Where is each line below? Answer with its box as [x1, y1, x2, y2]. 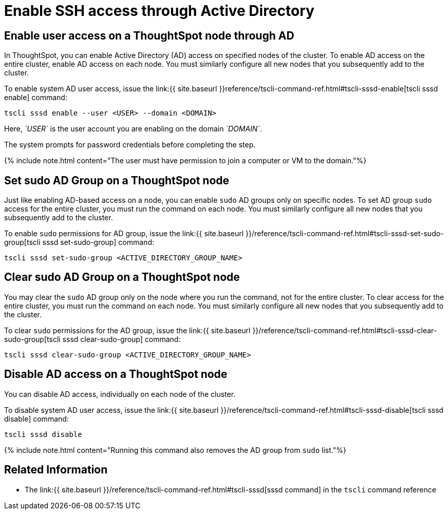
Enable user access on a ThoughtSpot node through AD [4, 29, 294, 42]
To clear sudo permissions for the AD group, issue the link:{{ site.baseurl [4, 326, 251, 335]
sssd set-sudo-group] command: [42, 238, 154, 247]
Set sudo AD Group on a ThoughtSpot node [4, 174, 230, 187]
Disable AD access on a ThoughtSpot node [4, 368, 228, 381]
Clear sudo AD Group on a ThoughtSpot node [4, 271, 240, 284]
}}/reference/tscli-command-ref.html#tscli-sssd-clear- [252, 326, 437, 335]
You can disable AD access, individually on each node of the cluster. [4, 389, 236, 398]
